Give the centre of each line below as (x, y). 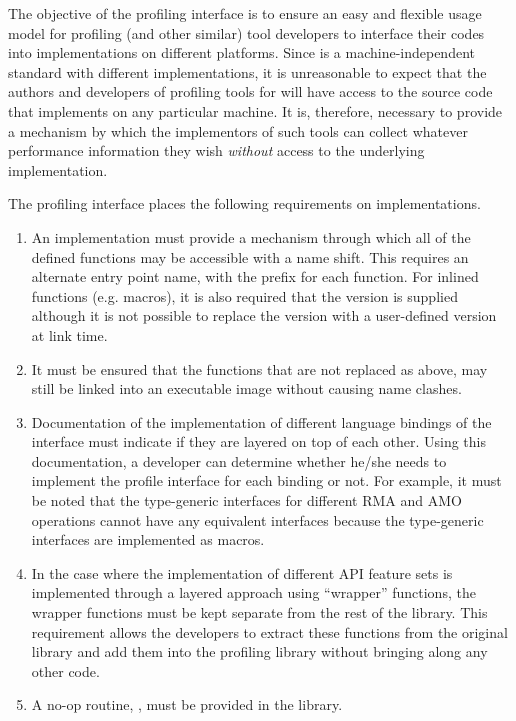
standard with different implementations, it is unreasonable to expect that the (247, 71)
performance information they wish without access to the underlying (216, 150)
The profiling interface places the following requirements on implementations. (244, 203)
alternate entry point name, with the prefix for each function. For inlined (255, 276)
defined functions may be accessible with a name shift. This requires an (250, 256)
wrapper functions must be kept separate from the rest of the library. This (259, 612)
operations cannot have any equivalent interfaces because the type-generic (257, 519)
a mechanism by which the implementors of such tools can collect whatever (238, 130)
